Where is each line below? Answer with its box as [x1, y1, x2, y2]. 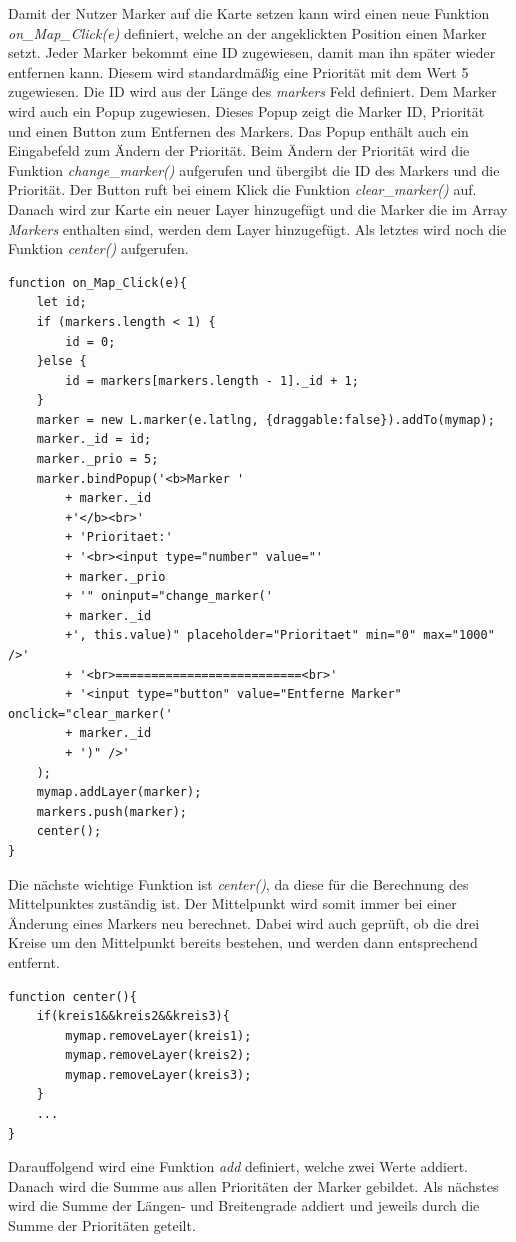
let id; [36, 295, 87, 310]
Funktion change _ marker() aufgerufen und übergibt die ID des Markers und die [8, 159, 500, 180]
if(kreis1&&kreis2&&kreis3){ [36, 1009, 230, 1024]
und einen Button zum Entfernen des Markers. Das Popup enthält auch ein [8, 120, 469, 141]
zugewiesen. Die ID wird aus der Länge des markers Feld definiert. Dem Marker [8, 81, 497, 102]
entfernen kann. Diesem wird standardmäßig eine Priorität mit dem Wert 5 [8, 61, 469, 82]
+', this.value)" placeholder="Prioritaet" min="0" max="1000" [65, 628, 495, 643]
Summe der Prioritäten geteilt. [8, 1215, 196, 1236]
